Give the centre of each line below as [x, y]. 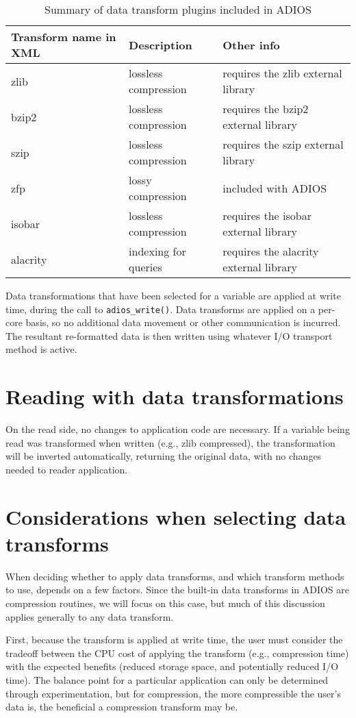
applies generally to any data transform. [90, 616]
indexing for [157, 251]
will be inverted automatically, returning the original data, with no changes [164, 456]
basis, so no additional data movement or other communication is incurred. [183, 322]
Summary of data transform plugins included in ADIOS [178, 9]
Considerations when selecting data [176, 516]
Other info [251, 45]
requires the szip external [283, 144]
